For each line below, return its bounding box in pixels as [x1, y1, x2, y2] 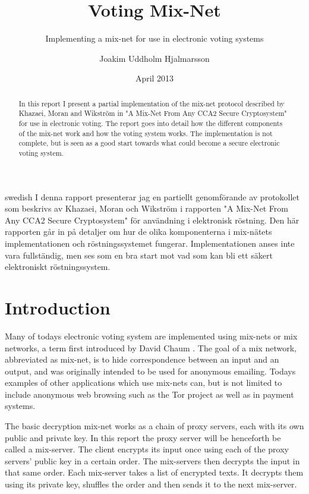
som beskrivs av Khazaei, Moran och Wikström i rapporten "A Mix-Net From [5, 202, 288, 215]
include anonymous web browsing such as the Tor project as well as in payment [5, 388, 294, 400]
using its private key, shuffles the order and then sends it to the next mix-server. [5, 478, 297, 490]
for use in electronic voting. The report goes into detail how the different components [18, 118, 283, 128]
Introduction [5, 295, 111, 319]
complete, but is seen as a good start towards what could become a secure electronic [18, 138, 280, 148]
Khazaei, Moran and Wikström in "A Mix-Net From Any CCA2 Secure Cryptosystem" [18, 108, 287, 118]
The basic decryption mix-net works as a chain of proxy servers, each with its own [5, 420, 304, 432]
